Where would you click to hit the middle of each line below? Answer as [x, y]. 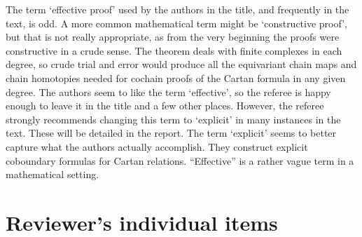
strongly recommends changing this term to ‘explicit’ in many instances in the [173, 119]
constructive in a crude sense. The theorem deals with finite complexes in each [174, 50]
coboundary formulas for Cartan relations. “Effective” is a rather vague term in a [180, 160]
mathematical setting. [53, 174]
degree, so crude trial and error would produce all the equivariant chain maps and [181, 64]
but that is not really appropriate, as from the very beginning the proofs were [173, 37]
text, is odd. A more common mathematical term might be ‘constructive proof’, [176, 23]
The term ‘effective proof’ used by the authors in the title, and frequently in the [177, 9]
